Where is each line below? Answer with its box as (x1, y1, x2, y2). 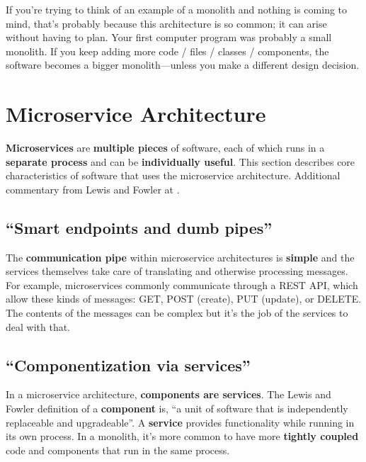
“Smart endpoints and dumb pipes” (6, 216, 273, 238)
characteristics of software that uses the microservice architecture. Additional (6, 168, 341, 183)
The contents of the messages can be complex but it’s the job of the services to (6, 305, 348, 320)
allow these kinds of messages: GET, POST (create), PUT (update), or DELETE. (6, 291, 362, 306)
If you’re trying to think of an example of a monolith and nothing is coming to (6, 2, 348, 16)
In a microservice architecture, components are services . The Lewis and (6, 387, 331, 402)
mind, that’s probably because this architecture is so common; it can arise (6, 16, 327, 30)
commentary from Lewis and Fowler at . (6, 181, 180, 196)
